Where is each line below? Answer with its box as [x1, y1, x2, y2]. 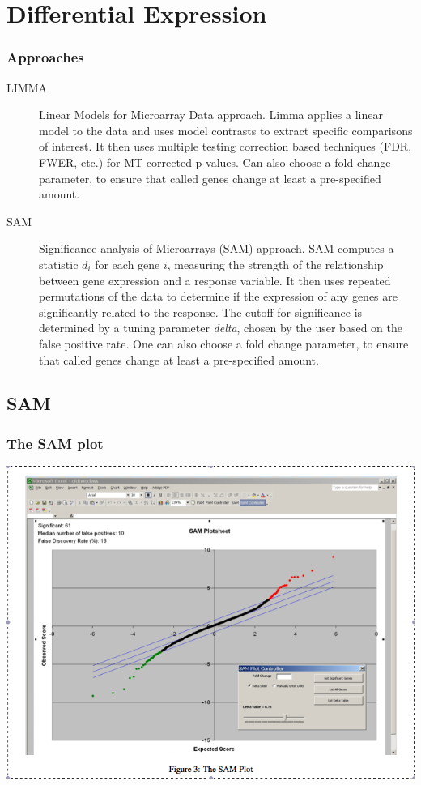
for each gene [95, 255, 160, 272]
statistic [39, 255, 79, 272]
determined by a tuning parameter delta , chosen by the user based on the [39, 319, 402, 336]
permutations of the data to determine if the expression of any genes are [39, 288, 398, 305]
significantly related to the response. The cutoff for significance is [39, 303, 363, 320]
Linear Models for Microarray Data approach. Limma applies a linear [39, 106, 383, 123]
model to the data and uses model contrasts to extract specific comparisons [39, 122, 413, 139]
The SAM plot [6, 433, 104, 453]
